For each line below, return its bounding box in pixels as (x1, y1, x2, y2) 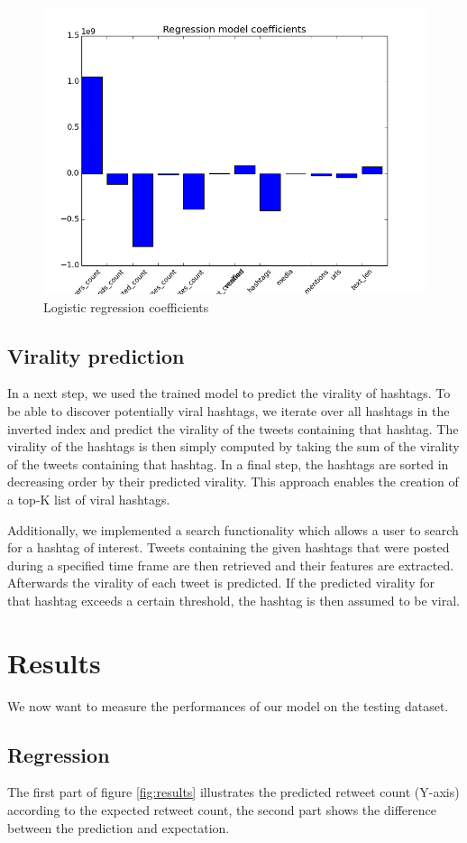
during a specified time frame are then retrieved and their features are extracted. (7, 555, 454, 574)
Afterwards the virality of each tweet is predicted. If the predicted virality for (7, 573, 435, 592)
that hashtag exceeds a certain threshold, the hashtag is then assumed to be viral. (7, 590, 460, 609)
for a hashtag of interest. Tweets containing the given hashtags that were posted (7, 538, 450, 557)
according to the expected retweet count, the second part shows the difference (7, 801, 436, 820)
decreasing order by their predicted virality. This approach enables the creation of (7, 472, 459, 491)
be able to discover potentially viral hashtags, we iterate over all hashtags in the (7, 401, 450, 420)
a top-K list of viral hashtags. (7, 489, 170, 508)
